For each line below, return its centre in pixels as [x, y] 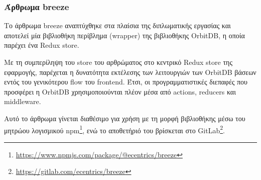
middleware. [23, 101]
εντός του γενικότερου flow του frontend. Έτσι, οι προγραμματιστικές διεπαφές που [126, 82]
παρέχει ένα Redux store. [42, 45]
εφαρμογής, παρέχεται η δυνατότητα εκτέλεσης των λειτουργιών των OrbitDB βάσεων [130, 72]
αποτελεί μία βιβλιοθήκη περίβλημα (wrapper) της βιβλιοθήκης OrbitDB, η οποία [124, 35]
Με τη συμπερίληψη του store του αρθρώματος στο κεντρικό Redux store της [118, 62]
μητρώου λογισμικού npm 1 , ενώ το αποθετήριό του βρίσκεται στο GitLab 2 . [114, 129]
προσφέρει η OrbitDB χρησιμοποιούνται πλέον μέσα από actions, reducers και [120, 91]
